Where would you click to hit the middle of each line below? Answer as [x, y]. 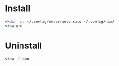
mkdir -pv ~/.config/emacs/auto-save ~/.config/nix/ [60, 22]
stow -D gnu [17, 59]
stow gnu [14, 26]
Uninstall [24, 46]
